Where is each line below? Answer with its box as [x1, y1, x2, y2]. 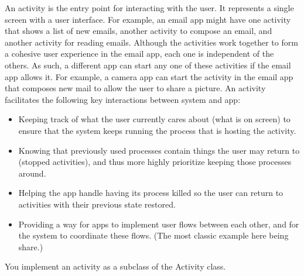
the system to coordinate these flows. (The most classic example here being [18, 229, 289, 241]
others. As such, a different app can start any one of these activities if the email [5, 58, 291, 71]
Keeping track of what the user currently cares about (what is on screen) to [18, 113, 291, 125]
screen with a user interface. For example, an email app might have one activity [5, 13, 291, 25]
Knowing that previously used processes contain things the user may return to [18, 144, 300, 156]
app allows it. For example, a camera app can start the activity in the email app [5, 70, 293, 82]
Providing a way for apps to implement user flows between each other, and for [18, 218, 299, 230]
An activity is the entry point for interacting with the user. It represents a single [5, 2, 294, 13]
